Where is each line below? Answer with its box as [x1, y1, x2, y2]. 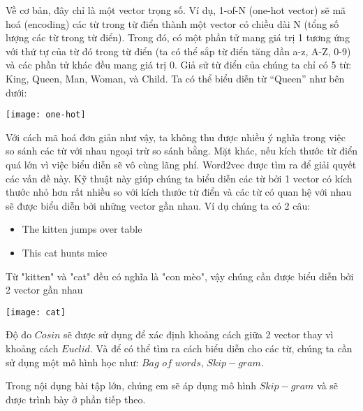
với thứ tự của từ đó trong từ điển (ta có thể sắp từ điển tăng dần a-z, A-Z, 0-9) [6, 43, 351, 58]
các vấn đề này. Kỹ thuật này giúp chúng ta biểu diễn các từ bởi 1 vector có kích [6, 171, 353, 185]
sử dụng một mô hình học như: [6, 354, 139, 369]
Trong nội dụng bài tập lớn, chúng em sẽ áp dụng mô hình [6, 378, 257, 393]
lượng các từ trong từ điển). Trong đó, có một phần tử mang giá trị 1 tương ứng [6, 30, 350, 45]
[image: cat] [6, 307, 66, 317]
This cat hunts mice [22, 245, 108, 259]
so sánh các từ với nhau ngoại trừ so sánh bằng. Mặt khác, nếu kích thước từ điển [6, 143, 357, 158]
